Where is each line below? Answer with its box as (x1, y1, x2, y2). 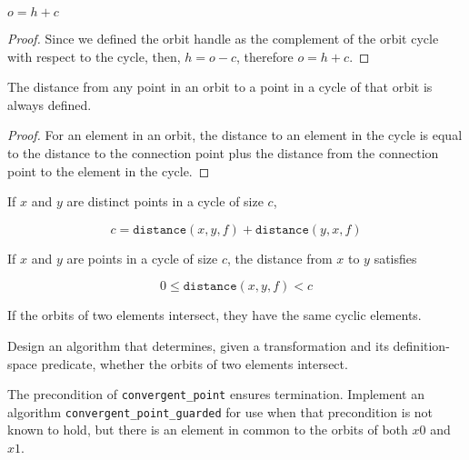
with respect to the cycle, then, (7, 46, 181, 65)
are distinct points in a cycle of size (66, 192, 264, 211)
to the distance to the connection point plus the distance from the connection (7, 143, 439, 162)
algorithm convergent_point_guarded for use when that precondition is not (7, 402, 434, 421)
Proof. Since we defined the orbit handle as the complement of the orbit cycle (7, 29, 439, 47)
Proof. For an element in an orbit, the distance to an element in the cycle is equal (7, 125, 463, 145)
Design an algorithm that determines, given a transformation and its (7, 335, 389, 355)
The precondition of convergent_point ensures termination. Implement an (7, 385, 424, 404)
